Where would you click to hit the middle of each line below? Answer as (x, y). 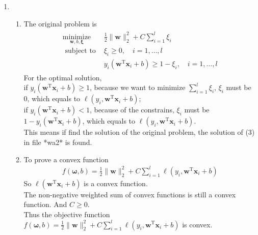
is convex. (197, 224)
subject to (80, 51)
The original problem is (60, 23)
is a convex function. (116, 183)
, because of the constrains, (132, 110)
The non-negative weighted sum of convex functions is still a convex (130, 194)
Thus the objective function (67, 214)
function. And (45, 204)
